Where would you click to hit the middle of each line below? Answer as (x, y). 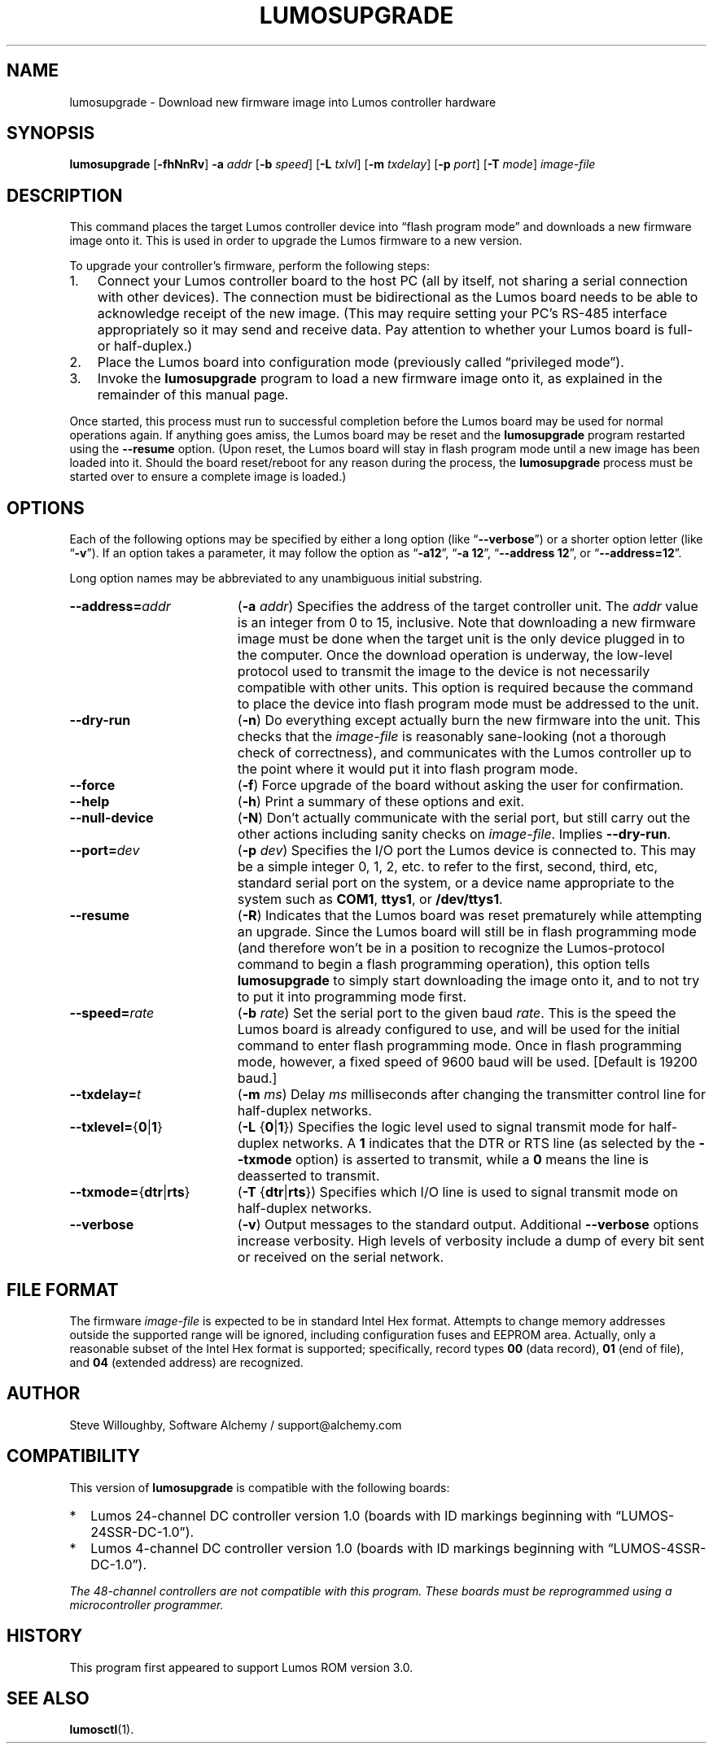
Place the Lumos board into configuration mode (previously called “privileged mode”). (361, 362)
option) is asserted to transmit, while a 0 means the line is (472, 1160)
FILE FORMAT (63, 1290)
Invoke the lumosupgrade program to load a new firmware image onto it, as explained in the (380, 379)
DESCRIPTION (65, 195)
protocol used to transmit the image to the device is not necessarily (444, 672)
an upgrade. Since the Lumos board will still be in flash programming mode (467, 932)
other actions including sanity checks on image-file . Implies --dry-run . (454, 834)
